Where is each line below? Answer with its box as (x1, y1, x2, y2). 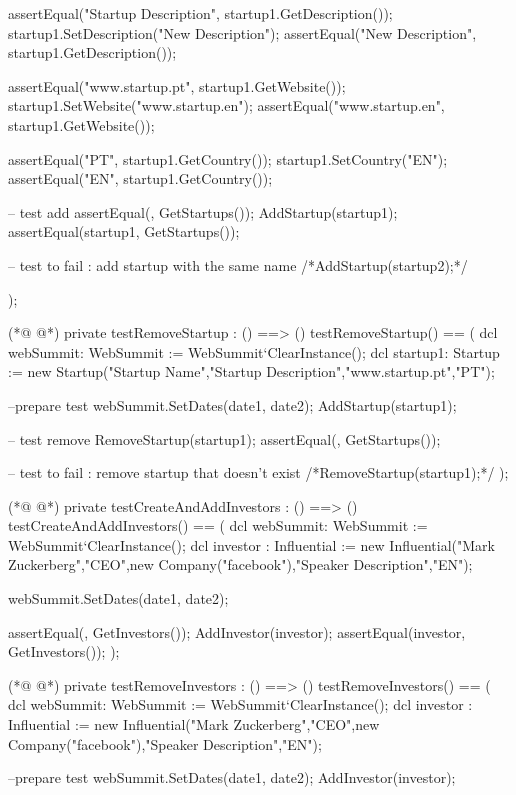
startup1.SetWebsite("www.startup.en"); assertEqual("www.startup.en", (8, 95, 445, 116)
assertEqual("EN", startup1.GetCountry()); (8, 168, 273, 189)
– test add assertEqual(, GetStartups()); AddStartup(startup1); (8, 201, 398, 222)
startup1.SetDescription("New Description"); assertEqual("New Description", (8, 22, 477, 43)
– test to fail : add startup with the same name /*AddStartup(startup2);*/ (8, 254, 468, 275)
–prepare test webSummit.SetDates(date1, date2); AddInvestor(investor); (8, 767, 456, 788)
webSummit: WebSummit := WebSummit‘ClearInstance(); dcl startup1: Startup (8, 341, 500, 362)
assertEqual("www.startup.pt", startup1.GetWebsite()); (8, 75, 346, 96)
